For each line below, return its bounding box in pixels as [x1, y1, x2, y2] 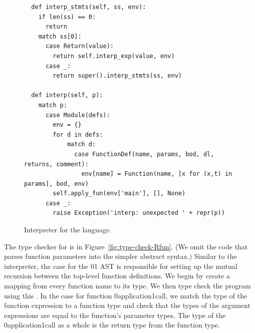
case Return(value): [45, 43, 114, 50]
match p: [38, 101, 67, 109]
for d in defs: [53, 131, 103, 138]
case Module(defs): [45, 111, 110, 119]
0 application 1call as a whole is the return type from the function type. [4, 319, 220, 330]
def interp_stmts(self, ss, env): [31, 4, 146, 11]
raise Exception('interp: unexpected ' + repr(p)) [53, 209, 225, 217]
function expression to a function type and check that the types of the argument [4, 300, 250, 310]
